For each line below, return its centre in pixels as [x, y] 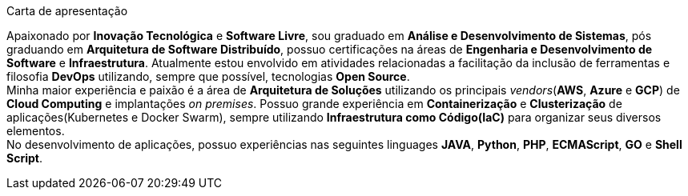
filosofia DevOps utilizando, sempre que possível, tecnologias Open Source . [208, 76]
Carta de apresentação [67, 11]
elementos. [36, 131]
